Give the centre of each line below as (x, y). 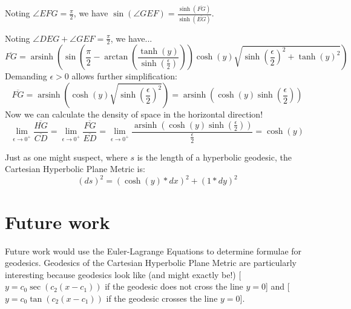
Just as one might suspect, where (66, 157)
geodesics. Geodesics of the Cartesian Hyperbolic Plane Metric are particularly (151, 263)
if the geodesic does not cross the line (174, 286)
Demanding (26, 76)
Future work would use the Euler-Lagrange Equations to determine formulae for (153, 251)
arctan (116, 57)
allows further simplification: (124, 76)
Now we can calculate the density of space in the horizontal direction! (134, 114)
